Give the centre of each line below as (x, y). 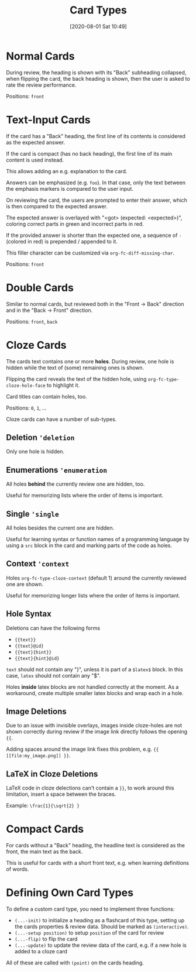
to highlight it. (63, 385)
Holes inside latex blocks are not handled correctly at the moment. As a (92, 687)
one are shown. (25, 584)
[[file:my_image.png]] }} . (38, 755)
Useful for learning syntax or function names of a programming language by (98, 539)
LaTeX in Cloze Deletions (52, 774)
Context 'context (38, 564)
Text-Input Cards (48, 120)
